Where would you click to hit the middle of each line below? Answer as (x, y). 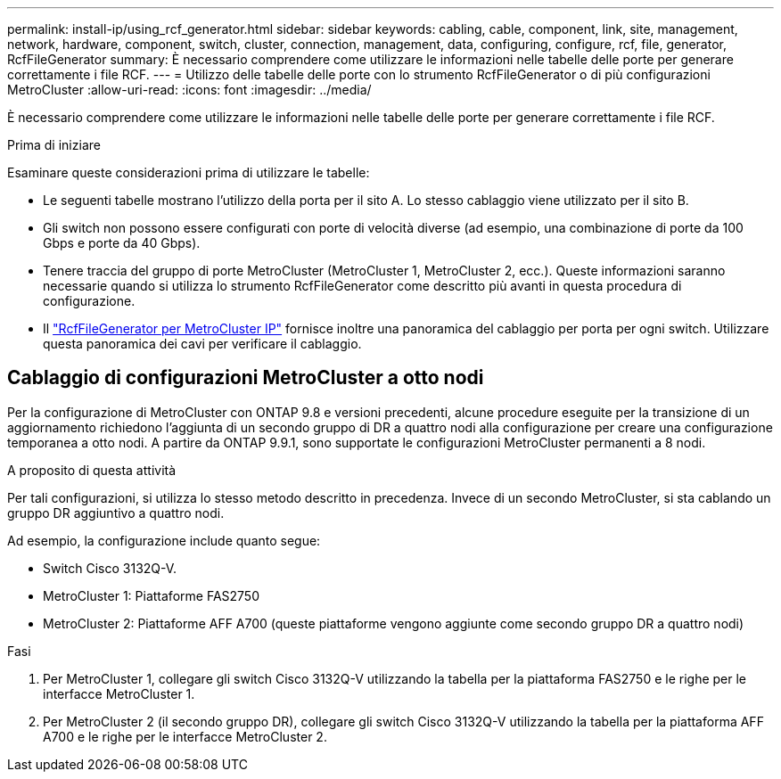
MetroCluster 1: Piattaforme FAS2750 (151, 595)
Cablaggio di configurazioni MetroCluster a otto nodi (246, 378)
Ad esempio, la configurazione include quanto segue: (164, 540)
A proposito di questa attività (92, 470)
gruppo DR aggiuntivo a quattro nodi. (116, 512)
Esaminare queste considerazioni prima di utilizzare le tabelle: (189, 172)
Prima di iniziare (54, 145)
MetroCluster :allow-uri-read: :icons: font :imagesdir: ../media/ (189, 90)
